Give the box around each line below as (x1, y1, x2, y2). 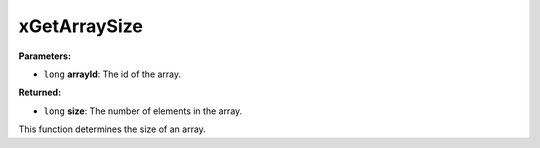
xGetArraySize (18, 15, 144, 37)
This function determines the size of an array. (18, 123, 207, 135)
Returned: (18, 86, 62, 99)
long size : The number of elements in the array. (43, 105, 243, 117)
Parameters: (18, 50, 72, 62)
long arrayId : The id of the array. (43, 68, 182, 80)
